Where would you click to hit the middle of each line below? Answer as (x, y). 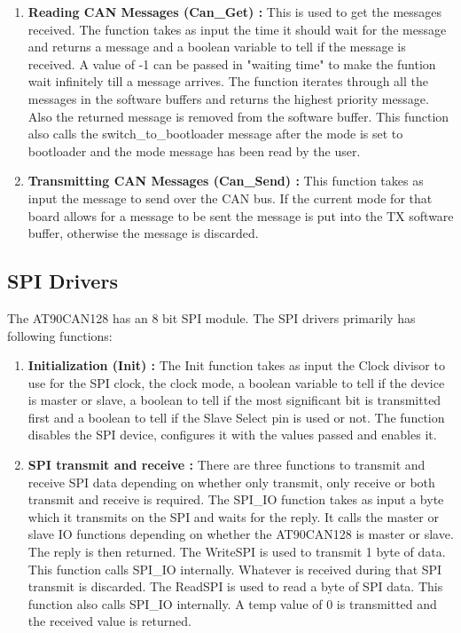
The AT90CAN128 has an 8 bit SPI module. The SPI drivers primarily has (211, 317)
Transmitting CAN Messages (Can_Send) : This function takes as (226, 181)
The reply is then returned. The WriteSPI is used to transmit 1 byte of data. (237, 552)
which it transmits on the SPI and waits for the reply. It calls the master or (233, 516)
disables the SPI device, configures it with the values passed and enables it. (232, 435)
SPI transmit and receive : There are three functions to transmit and (227, 465)
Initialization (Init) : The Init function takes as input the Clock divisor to (236, 365)
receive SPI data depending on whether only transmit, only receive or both (231, 482)
